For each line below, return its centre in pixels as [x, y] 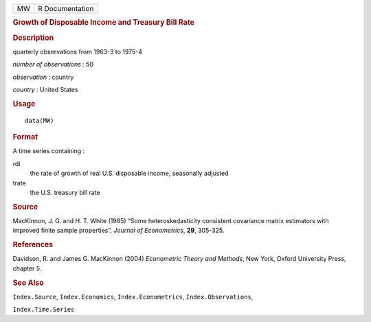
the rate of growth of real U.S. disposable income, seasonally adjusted [130, 173]
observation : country [43, 77]
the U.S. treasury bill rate [65, 192]
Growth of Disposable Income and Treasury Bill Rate [104, 23]
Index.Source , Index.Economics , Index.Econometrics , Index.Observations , [133, 297]
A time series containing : [49, 151]
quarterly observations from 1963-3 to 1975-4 [78, 51]
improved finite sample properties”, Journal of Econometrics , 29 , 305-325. [119, 231]
